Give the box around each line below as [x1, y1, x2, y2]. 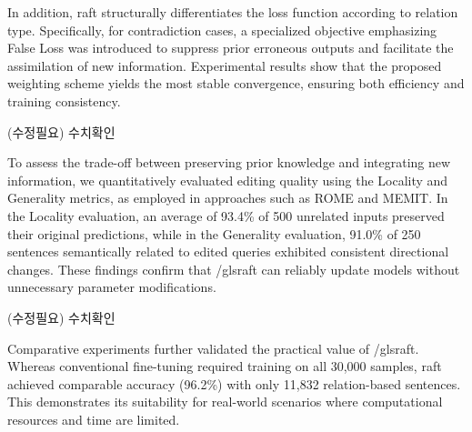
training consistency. [7, 91, 121, 110]
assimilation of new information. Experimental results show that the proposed [7, 55, 442, 75]
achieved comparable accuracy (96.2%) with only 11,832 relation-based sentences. [7, 374, 461, 393]
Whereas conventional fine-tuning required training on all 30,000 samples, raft [7, 357, 442, 376]
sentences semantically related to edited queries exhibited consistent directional [7, 242, 449, 261]
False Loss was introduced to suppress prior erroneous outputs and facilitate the [7, 38, 454, 57]
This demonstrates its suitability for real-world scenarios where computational [7, 392, 443, 411]
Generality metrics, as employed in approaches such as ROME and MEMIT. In [7, 188, 448, 207]
